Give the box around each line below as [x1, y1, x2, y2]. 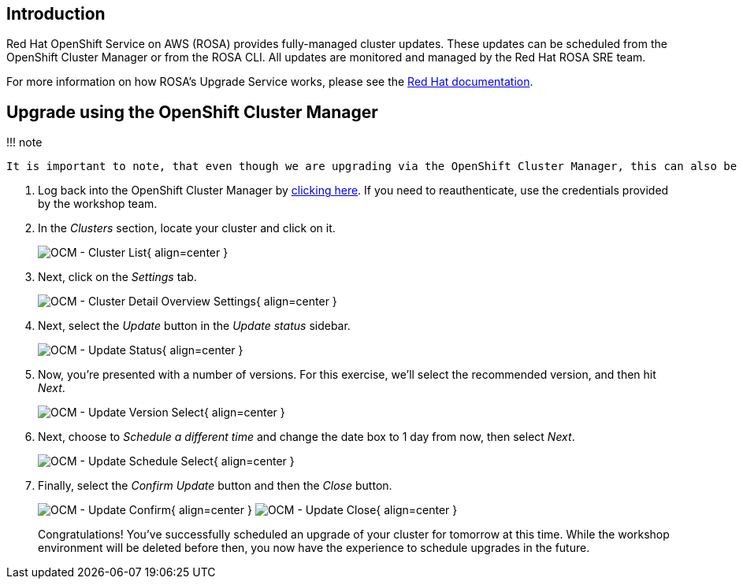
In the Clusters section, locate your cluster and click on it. [38, 221, 336, 235]
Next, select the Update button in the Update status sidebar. [38, 319, 351, 333]
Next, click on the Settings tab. [38, 270, 197, 284]
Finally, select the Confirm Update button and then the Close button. [38, 479, 392, 493]
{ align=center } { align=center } [171, 503, 458, 517]
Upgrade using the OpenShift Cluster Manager [6, 102, 378, 122]
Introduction [6, 4, 106, 24]
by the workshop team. [38, 197, 158, 211]
